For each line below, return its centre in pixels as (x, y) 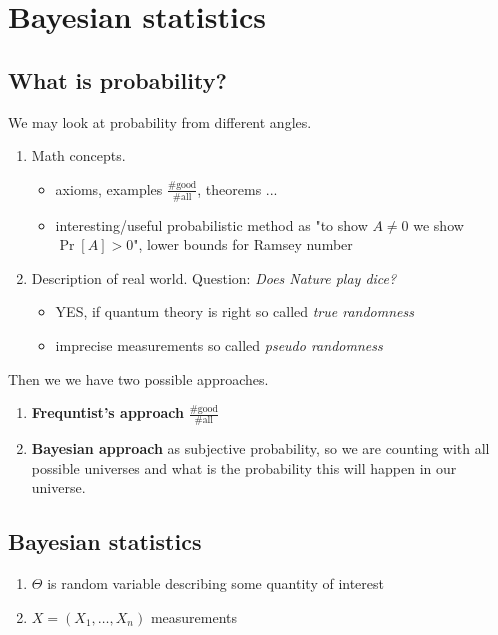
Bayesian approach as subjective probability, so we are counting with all (260, 447)
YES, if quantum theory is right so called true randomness (234, 311)
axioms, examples (109, 188)
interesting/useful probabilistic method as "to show (211, 224)
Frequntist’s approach (107, 412)
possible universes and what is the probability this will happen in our (244, 467)
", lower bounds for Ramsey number (243, 244)
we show (438, 224)
